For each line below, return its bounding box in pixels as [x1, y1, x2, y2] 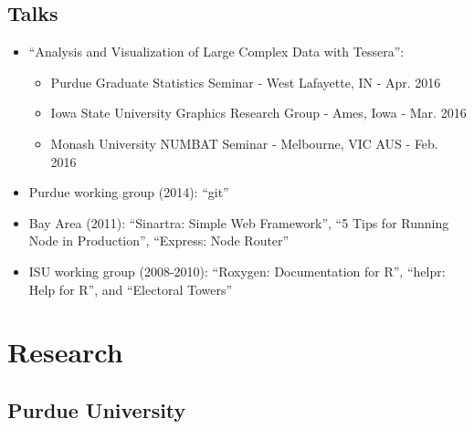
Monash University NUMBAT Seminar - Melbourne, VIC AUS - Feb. [50, 133, 438, 152]
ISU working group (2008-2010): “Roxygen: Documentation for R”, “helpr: [28, 261, 446, 280]
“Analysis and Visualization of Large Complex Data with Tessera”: [28, 42, 405, 61]
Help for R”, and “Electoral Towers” [28, 279, 233, 298]
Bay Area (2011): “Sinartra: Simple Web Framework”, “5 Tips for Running [28, 213, 449, 232]
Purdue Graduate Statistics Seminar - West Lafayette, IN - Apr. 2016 [50, 72, 441, 91]
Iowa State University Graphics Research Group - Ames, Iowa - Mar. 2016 [50, 103, 467, 122]
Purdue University [7, 395, 186, 424]
